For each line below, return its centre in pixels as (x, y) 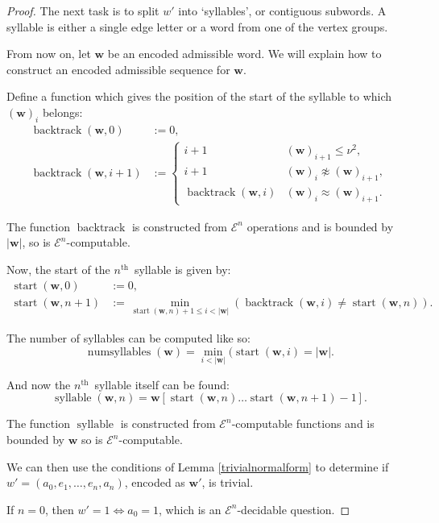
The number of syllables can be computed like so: (128, 338)
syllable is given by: (182, 270)
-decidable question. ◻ (294, 509)
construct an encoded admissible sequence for (118, 69)
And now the (39, 384)
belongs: (62, 112)
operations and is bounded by (320, 226)
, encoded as (155, 482)
